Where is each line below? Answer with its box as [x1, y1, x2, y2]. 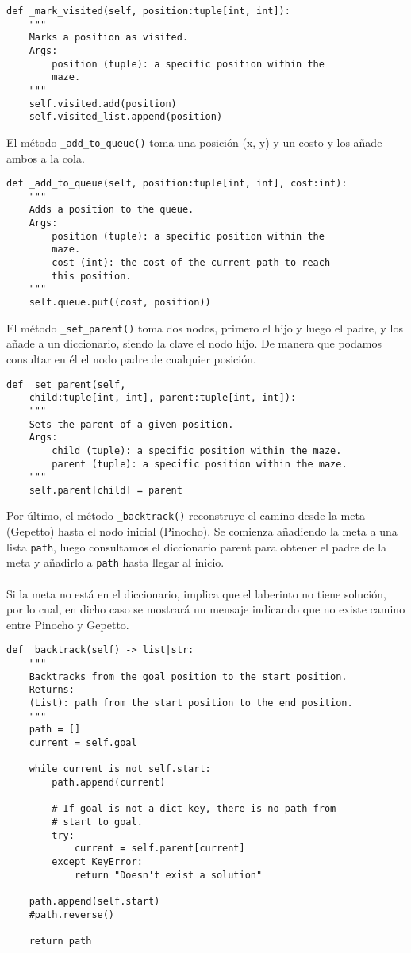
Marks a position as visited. [29, 32, 189, 44]
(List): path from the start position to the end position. [29, 697, 353, 709]
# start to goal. [52, 816, 143, 828]
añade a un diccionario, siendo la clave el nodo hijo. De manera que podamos [6, 335, 382, 352]
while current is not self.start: [29, 763, 211, 775]
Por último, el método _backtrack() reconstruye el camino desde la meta [6, 507, 365, 524]
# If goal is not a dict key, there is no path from [52, 803, 336, 815]
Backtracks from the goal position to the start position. [29, 671, 348, 682]
